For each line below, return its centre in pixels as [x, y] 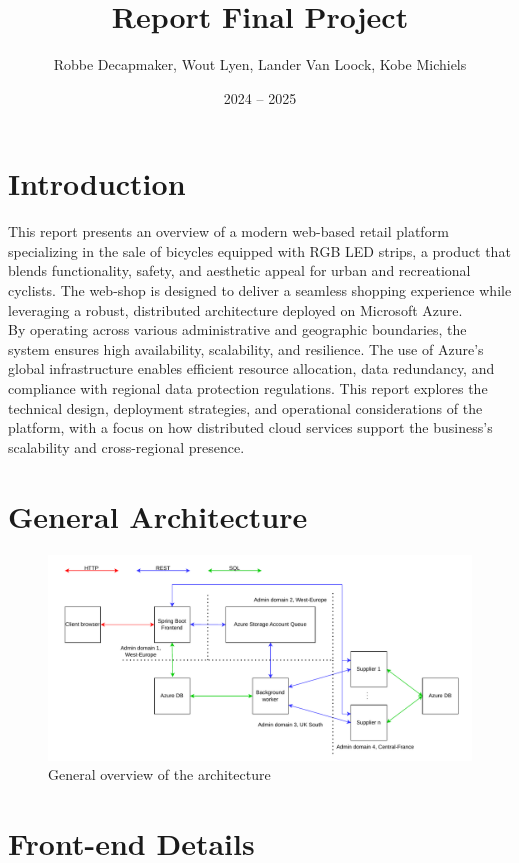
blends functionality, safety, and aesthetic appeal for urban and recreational [239, 270]
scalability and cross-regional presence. [126, 446]
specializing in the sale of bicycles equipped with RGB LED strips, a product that [259, 250]
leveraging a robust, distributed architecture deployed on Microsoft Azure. [235, 309]
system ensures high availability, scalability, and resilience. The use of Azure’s [246, 348]
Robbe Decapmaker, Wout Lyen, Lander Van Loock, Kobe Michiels [260, 64]
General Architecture [158, 515]
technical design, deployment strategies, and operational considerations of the [245, 407]
